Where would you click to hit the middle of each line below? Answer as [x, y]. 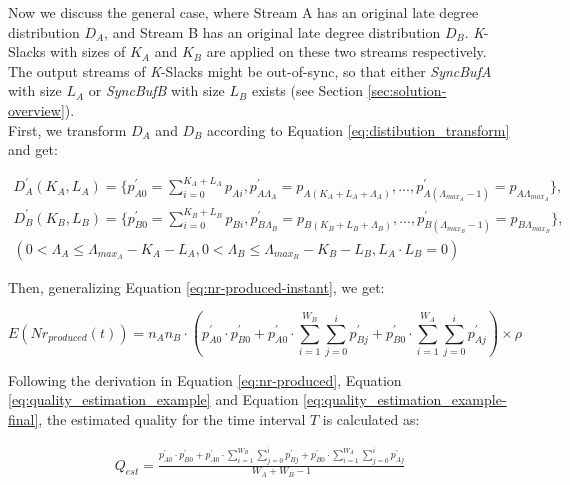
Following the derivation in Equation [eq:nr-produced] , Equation [205, 379]
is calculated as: [371, 419]
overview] [36, 109]
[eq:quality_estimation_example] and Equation [153, 399]
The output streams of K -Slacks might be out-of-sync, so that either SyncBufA [250, 70]
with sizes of [88, 51]
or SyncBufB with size [156, 90]
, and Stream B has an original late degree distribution [272, 31]
